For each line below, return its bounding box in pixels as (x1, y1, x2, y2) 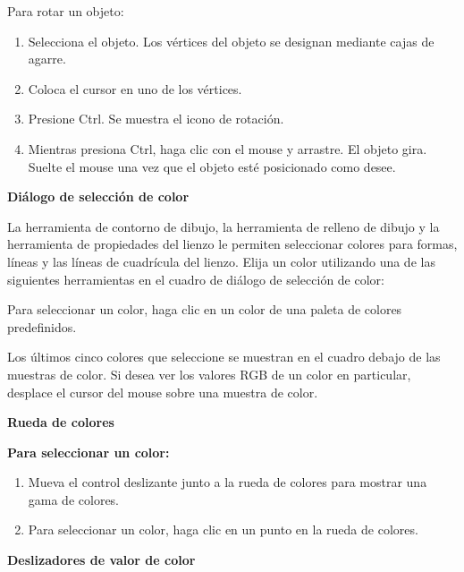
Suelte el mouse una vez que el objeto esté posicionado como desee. (28, 157, 396, 175)
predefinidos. (7, 317, 77, 336)
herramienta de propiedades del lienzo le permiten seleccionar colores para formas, (7, 235, 458, 253)
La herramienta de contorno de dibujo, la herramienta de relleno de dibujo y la (7, 217, 440, 235)
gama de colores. (28, 490, 120, 508)
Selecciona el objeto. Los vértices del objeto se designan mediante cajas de (28, 31, 434, 50)
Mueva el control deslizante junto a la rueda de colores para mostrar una (28, 473, 427, 491)
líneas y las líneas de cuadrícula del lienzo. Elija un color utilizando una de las (7, 252, 435, 270)
